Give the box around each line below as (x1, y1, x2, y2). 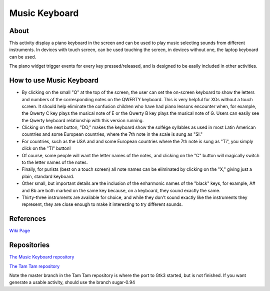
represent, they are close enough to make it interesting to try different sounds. (21, 201, 183, 207)
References (9, 214, 46, 223)
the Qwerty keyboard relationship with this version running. (21, 117, 144, 123)
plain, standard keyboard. (21, 173, 74, 179)
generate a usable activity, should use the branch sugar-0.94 (9, 279, 135, 285)
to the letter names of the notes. (21, 159, 88, 165)
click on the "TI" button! (21, 145, 71, 151)
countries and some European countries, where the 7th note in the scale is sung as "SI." (21, 131, 202, 137)
